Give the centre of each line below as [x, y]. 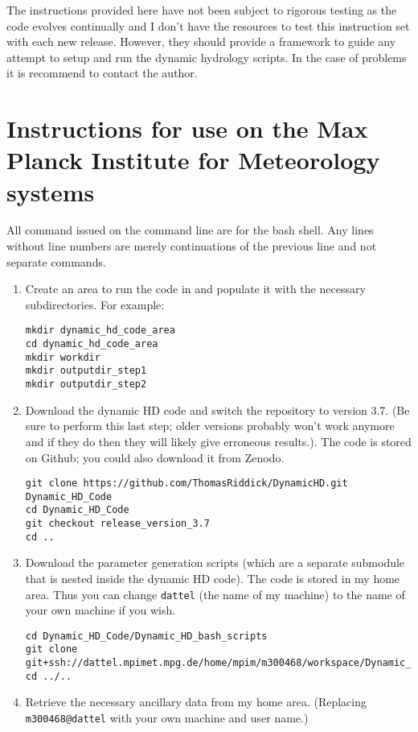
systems [51, 191]
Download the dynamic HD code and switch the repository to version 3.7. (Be [217, 409]
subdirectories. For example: [95, 304]
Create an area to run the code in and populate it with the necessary [195, 289]
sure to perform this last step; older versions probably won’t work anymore [210, 426]
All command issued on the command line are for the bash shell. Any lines [190, 230]
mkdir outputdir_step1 [86, 371]
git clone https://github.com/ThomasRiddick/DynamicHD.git [186, 484]
